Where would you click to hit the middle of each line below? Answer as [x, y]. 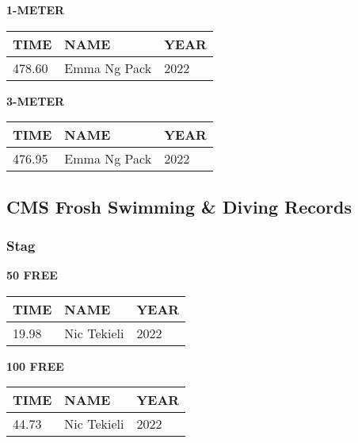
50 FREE [32, 275]
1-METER [36, 10]
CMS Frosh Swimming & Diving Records [179, 206]
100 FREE [35, 366]
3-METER [36, 100]
